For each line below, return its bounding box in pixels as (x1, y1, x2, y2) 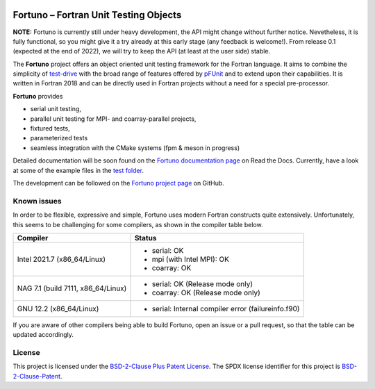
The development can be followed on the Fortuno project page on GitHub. (12, 179, 225, 187)
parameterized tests (30, 134, 88, 142)
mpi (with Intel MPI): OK (151, 254, 229, 264)
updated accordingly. (12, 331, 74, 339)
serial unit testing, (30, 105, 81, 113)
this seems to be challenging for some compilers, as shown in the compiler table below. (12, 220, 263, 229)
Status (134, 233, 157, 242)
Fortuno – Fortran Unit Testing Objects (12, 9, 182, 21)
